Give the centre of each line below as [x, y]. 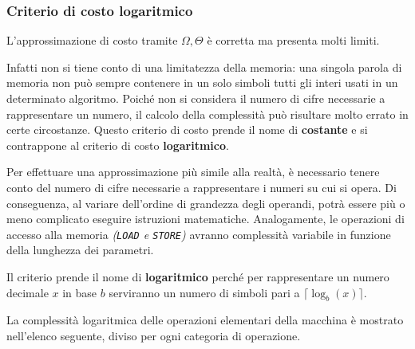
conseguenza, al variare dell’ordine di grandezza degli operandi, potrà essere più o [206, 203]
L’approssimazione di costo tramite [92, 40]
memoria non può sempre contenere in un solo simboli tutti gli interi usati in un [202, 82]
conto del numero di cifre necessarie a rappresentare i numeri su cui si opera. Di [202, 187]
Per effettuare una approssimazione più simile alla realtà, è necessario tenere [193, 172]
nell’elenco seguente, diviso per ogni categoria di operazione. [154, 335]
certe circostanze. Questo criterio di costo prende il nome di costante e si [187, 129]
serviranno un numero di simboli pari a [204, 292]
